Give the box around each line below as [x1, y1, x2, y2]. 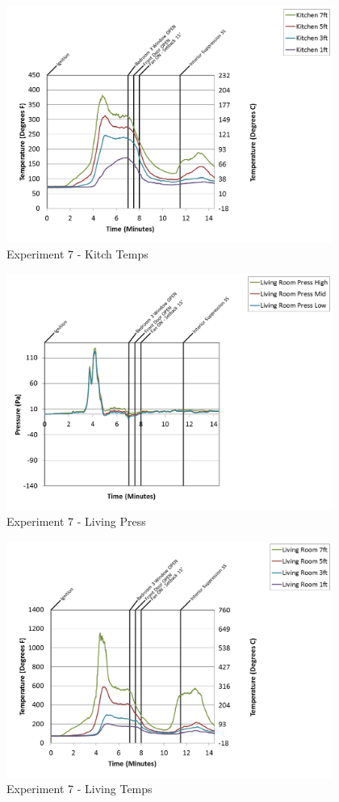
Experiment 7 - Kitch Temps [6, 246, 149, 262]
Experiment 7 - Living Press [6, 513, 146, 530]
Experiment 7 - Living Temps [6, 780, 153, 797]
